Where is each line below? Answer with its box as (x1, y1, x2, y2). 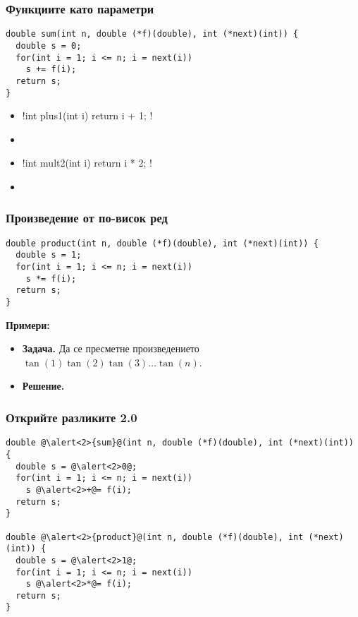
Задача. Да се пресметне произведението (22, 341, 199, 356)
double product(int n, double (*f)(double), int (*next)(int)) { (6, 238, 319, 248)
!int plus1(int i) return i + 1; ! (22, 108, 153, 123)
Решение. (22, 378, 65, 393)
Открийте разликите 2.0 (6, 408, 137, 426)
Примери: (6, 317, 50, 332)
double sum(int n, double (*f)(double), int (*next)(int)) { (6, 29, 299, 40)
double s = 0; (16, 40, 82, 51)
